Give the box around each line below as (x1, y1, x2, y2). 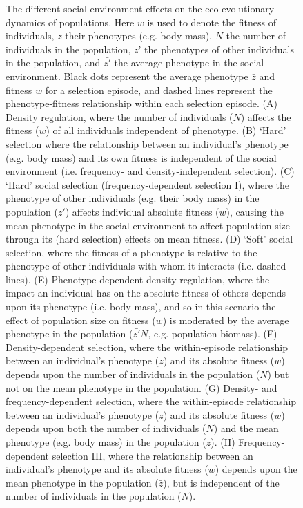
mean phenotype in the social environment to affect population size (6, 218, 291, 232)
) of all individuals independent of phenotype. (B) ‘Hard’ (46, 123, 286, 138)
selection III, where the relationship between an (52, 448, 253, 462)
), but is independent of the (163, 475, 280, 489)
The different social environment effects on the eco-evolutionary (6, 1, 275, 15)
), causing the (226, 204, 284, 218)
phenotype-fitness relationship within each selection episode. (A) (6, 96, 277, 111)
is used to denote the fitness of (147, 15, 277, 29)
